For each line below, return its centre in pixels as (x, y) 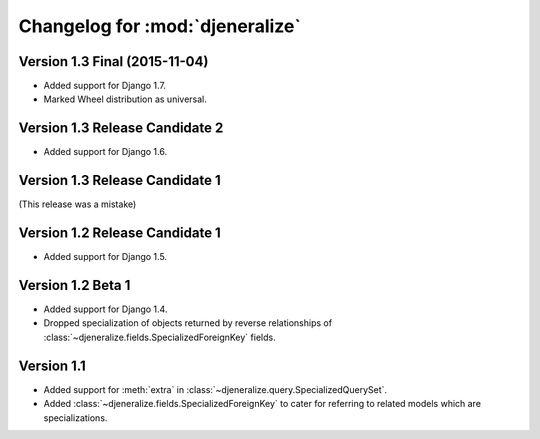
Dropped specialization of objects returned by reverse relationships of (188, 323)
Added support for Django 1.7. (105, 86)
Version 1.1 (52, 365)
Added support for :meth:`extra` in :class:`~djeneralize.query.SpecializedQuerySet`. (215, 389)
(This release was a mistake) (77, 204)
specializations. (75, 417)
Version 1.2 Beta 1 (74, 285)
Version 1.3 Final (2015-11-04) (113, 61)
